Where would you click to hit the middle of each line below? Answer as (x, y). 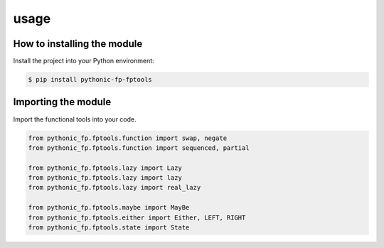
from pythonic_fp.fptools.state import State (109, 228)
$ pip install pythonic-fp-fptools (90, 80)
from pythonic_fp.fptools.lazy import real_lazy (114, 188)
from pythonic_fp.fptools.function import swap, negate (128, 138)
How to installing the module (78, 44)
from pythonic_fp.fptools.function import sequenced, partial (139, 148)
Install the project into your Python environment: (84, 61)
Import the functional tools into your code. (75, 119)
